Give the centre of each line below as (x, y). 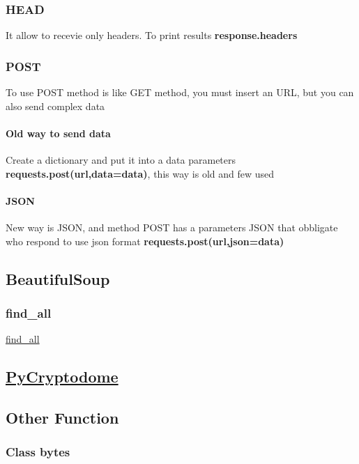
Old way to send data (58, 133)
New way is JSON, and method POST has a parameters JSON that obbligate (172, 227)
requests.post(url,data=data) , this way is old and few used (140, 173)
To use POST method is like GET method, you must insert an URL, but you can (180, 92)
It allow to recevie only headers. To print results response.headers (152, 35)
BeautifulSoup (58, 278)
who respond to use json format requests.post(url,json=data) (145, 241)
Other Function (62, 417)
